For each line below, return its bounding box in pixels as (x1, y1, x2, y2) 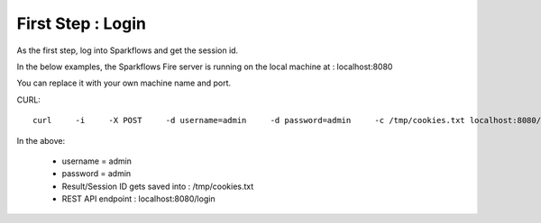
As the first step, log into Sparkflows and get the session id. (16, 45, 239, 56)
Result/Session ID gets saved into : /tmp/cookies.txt (61, 181, 254, 192)
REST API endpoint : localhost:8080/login (61, 193, 215, 204)
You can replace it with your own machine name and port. (16, 77, 232, 89)
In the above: (16, 135, 66, 146)
